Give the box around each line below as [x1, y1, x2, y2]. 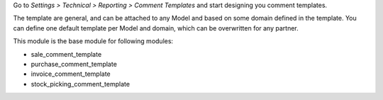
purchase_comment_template [30, 60, 117, 68]
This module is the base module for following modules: [13, 37, 174, 45]
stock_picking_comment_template [30, 79, 131, 88]
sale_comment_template [30, 50, 102, 58]
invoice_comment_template [30, 70, 111, 78]
